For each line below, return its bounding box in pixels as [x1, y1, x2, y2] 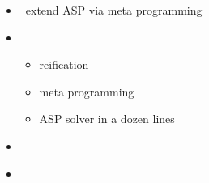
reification [39, 56, 89, 73]
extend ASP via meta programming [25, 2, 203, 18]
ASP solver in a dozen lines [39, 110, 175, 127]
